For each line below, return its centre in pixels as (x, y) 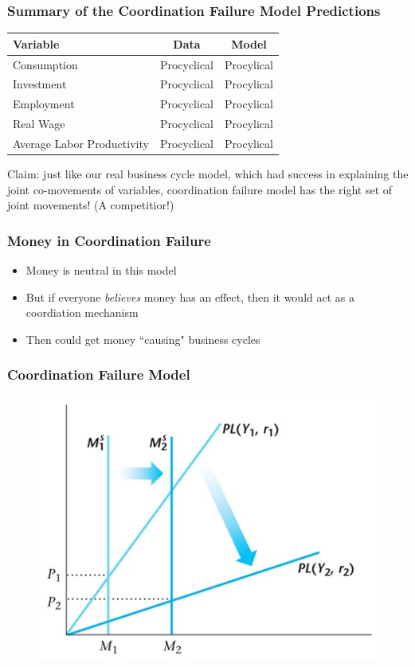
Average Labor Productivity (81, 143)
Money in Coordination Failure (109, 240)
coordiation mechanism (82, 312)
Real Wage (39, 124)
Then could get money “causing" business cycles (143, 339)
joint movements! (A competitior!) (91, 205)
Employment (44, 104)
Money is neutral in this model (101, 270)
